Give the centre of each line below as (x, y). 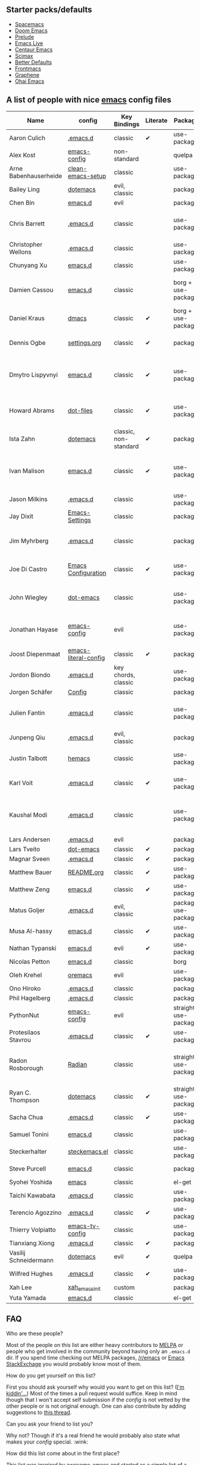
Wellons (20, 251)
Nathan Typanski (33, 948)
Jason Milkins (28, 499)
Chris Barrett (27, 223)
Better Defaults (33, 62)
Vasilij (17, 1252)
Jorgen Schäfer (31, 692)
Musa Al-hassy (31, 931)
